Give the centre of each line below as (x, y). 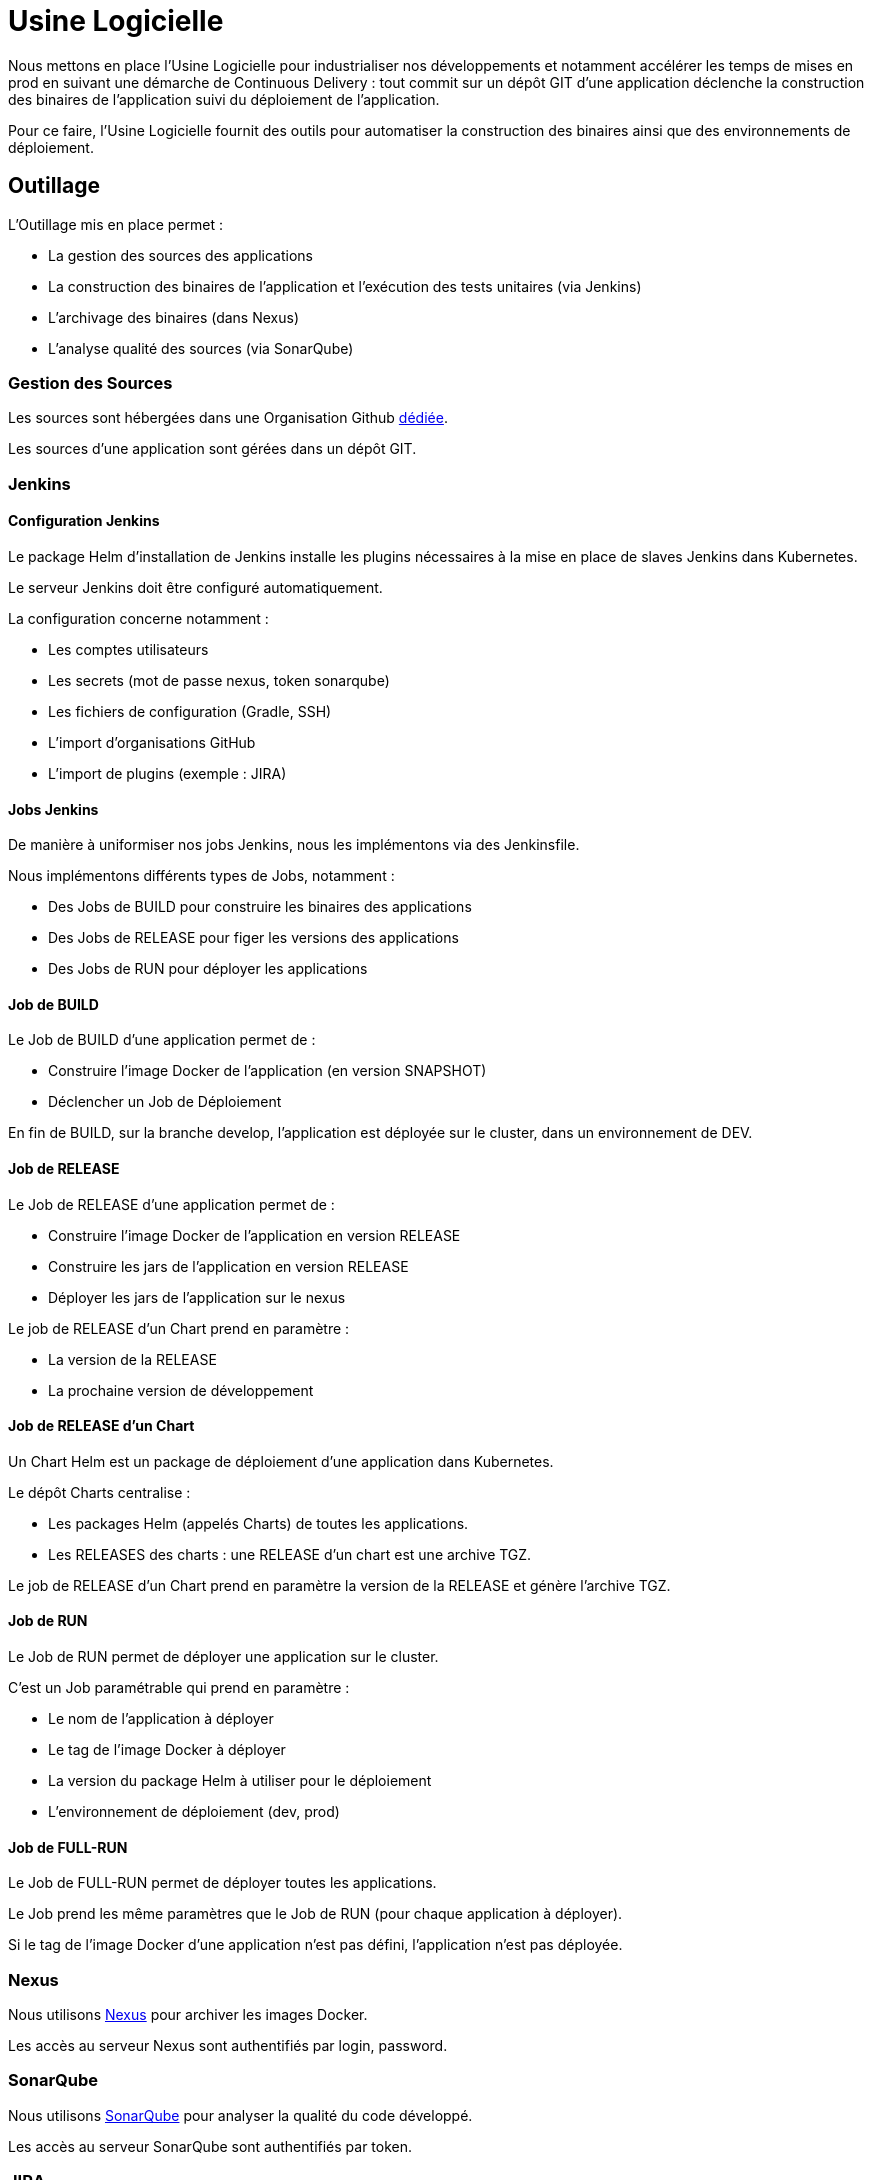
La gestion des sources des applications (180, 255)
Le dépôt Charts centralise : (99, 1492)
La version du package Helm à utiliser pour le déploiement (240, 1781)
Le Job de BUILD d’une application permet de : (162, 1040)
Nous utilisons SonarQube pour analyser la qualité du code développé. (240, 2115)
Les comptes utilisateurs (128, 649)
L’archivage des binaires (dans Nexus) (174, 317)
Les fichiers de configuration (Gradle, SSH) (190, 711)
